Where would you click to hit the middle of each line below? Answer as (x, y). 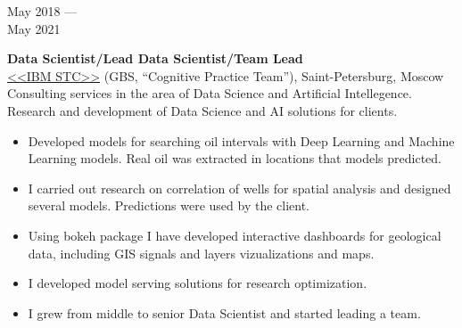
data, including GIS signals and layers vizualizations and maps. (201, 253)
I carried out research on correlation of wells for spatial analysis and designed (239, 188)
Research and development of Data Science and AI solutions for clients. (202, 110)
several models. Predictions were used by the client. (169, 205)
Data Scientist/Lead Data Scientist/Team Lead (155, 58)
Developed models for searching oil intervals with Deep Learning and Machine (241, 140)
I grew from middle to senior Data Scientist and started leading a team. (224, 312)
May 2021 (34, 28)
